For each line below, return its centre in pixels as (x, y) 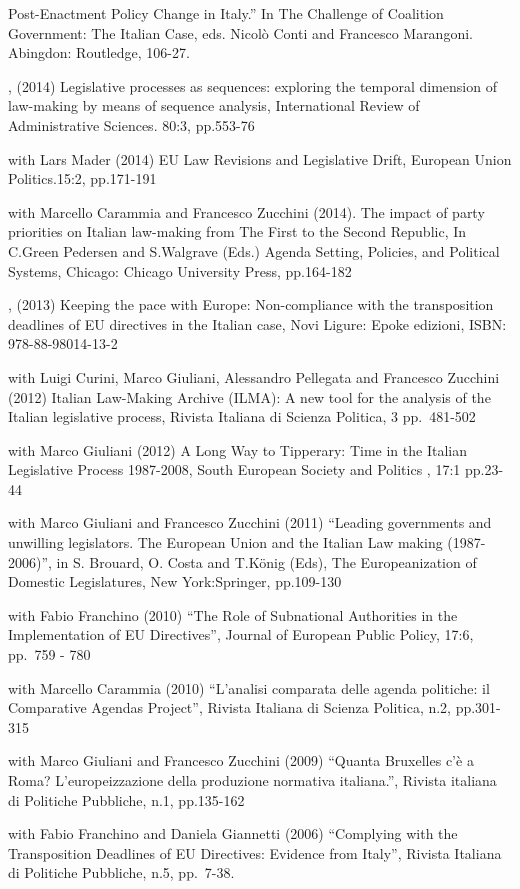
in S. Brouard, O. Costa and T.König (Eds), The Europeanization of (266, 561)
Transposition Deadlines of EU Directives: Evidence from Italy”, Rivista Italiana (255, 852)
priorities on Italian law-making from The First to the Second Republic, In (237, 231)
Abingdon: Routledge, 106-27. (99, 52)
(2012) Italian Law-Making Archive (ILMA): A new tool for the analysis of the (249, 396)
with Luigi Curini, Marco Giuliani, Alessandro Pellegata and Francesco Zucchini (254, 376)
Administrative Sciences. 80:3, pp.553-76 (131, 124)
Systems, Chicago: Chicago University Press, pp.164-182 (180, 270)
